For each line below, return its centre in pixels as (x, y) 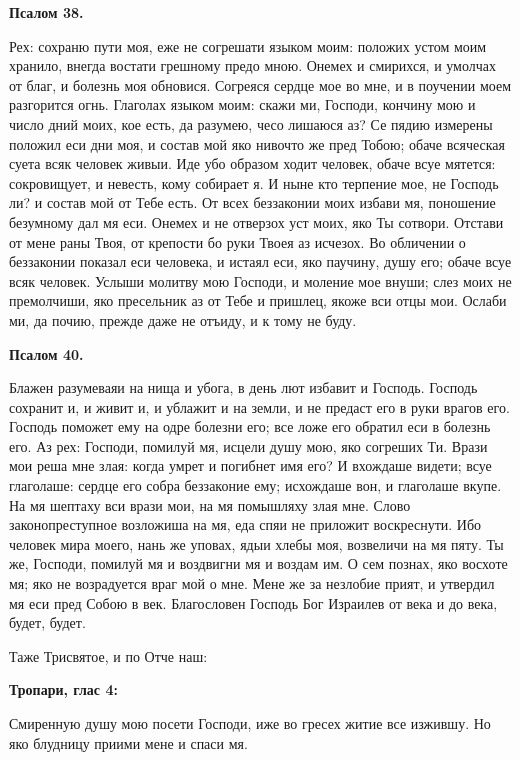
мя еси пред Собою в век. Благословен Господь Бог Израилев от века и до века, (253, 602)
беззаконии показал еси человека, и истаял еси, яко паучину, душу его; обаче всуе (260, 261)
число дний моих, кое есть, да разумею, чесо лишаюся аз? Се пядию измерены (251, 123)
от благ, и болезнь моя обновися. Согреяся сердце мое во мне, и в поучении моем (260, 84)
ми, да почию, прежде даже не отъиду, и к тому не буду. (183, 319)
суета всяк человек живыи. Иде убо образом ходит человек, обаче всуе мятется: (252, 163)
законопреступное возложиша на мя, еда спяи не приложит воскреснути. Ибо (245, 524)
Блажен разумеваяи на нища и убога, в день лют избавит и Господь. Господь (243, 387)
